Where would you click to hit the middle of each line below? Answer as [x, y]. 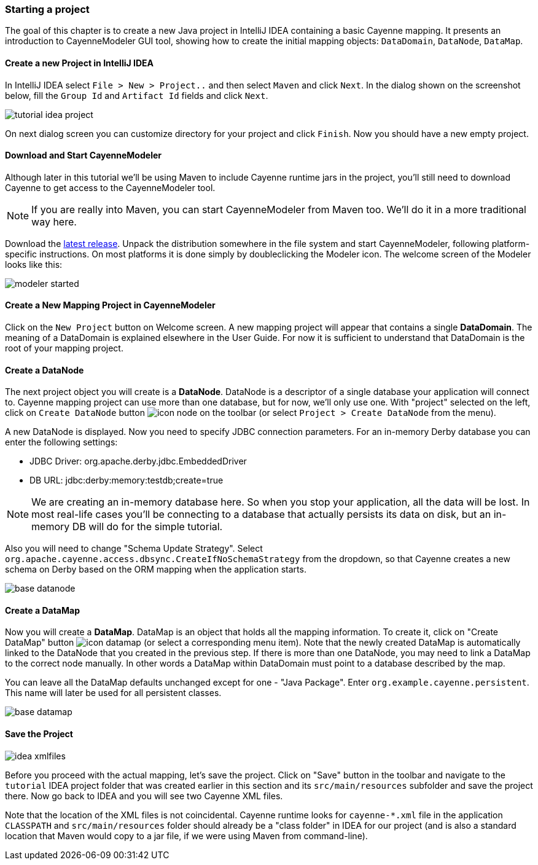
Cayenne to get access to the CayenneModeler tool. [110, 187]
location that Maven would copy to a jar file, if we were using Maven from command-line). [186, 836]
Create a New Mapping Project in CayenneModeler [110, 305]
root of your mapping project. [64, 348]
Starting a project [47, 9]
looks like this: [34, 264]
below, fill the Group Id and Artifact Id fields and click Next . [137, 95]
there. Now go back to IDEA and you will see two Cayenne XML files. [144, 796]
